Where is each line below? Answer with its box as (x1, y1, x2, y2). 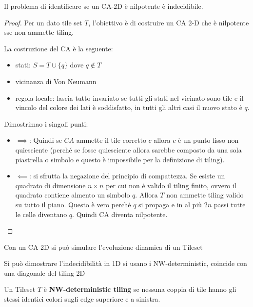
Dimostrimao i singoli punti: (4, 118, 88, 129)
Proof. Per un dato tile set (4, 17, 82, 27)
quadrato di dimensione (15, 180, 86, 190)
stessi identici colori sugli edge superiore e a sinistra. (4, 294, 160, 304)
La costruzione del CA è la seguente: (4, 43, 113, 53)
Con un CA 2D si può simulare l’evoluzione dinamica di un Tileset (4, 241, 203, 252)
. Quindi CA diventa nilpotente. (72, 209, 168, 219)
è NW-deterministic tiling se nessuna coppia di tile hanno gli (43, 284, 236, 294)
